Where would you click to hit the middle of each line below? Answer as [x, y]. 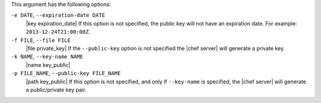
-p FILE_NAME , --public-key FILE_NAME [66, 73]
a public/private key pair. [56, 89]
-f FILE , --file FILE [41, 40]
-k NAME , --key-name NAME [47, 57]
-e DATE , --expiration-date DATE [58, 15]
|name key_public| [48, 65]
